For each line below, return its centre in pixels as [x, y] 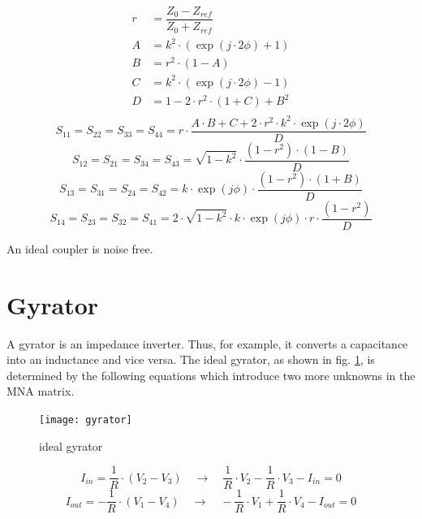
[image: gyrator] [86, 420]
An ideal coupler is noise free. [80, 248]
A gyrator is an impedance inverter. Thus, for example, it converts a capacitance [207, 343]
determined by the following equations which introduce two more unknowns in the [211, 375]
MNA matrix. [41, 391]
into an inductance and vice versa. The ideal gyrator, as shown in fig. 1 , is [191, 359]
